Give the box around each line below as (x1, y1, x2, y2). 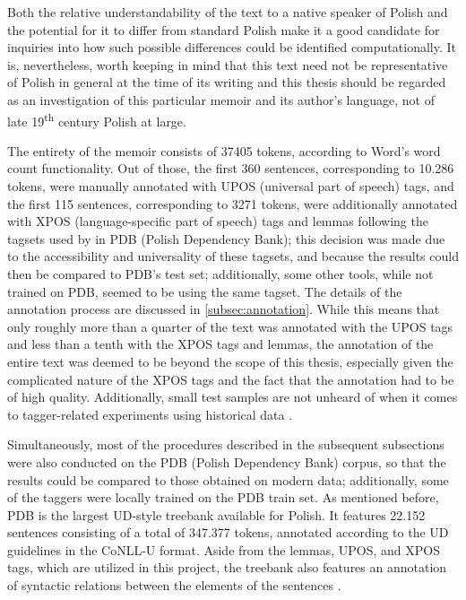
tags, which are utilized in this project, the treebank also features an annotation (7, 558, 447, 577)
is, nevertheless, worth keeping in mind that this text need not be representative (7, 55, 448, 74)
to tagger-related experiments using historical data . (7, 404, 293, 423)
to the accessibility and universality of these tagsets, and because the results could (7, 247, 459, 265)
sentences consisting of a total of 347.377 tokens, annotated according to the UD (7, 523, 449, 542)
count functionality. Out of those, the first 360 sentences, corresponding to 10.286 (7, 159, 454, 178)
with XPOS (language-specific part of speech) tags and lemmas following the (7, 212, 428, 230)
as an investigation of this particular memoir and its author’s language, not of (7, 90, 435, 109)
